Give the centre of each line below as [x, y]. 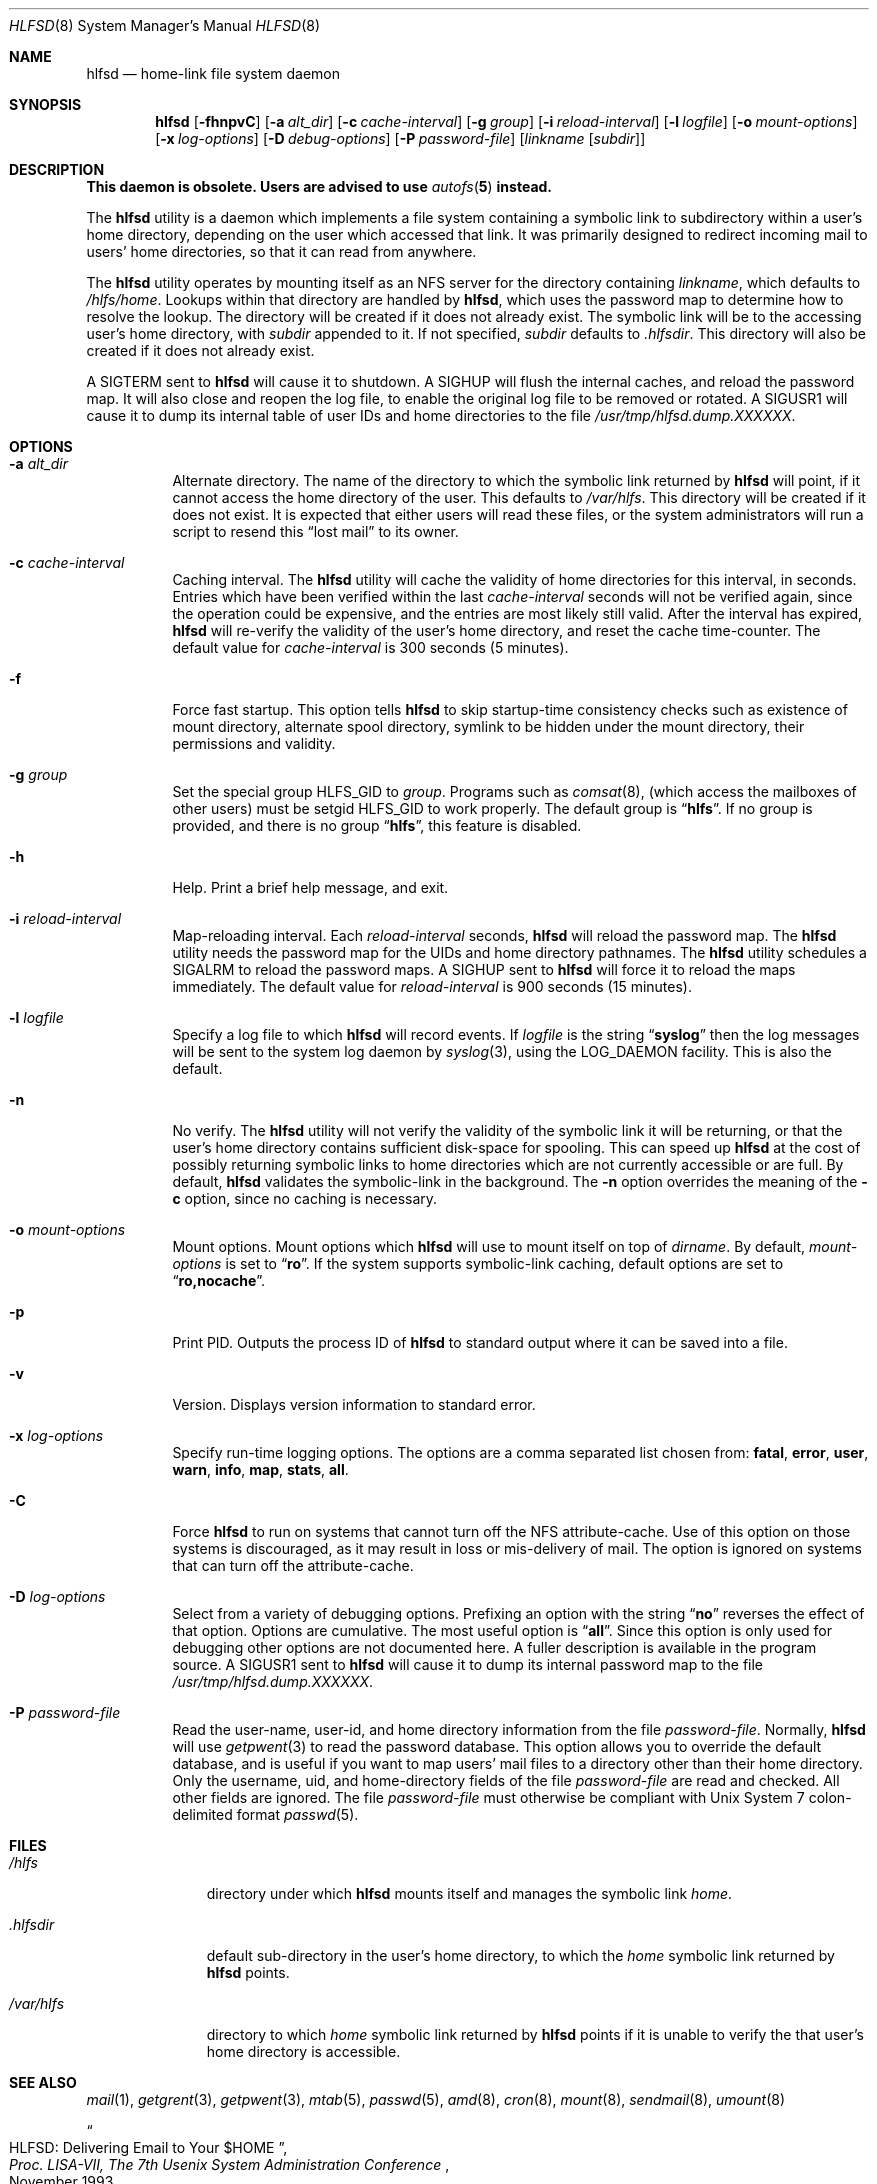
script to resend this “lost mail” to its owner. [315, 531]
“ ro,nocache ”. [219, 1280]
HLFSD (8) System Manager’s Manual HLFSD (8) [165, 25]
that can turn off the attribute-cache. [293, 1565]
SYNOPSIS [45, 104]
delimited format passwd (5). [265, 1814]
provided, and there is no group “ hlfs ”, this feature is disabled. [377, 825]
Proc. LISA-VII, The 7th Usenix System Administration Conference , [229, 2164]
